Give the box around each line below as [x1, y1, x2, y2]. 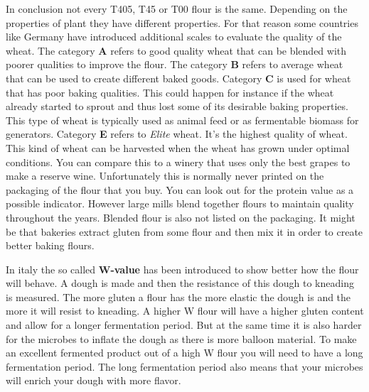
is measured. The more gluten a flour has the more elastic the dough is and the [6, 289, 351, 304]
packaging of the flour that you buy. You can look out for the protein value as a [6, 182, 354, 197]
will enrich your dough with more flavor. [6, 373, 181, 388]
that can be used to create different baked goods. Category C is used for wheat [6, 70, 351, 85]
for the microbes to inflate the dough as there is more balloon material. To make [6, 331, 357, 346]
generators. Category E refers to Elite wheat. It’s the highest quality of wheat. [6, 126, 348, 141]
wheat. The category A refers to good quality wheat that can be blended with [6, 43, 347, 58]
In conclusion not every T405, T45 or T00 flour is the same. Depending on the [6, 1, 348, 16]
